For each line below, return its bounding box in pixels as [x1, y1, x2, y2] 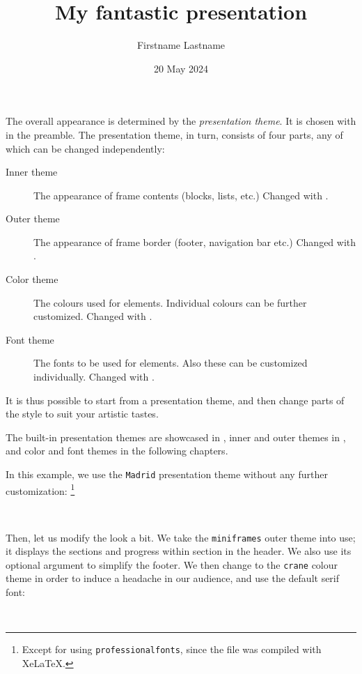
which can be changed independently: [6, 141, 165, 155]
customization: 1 [6, 481, 75, 498]
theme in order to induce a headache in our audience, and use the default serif [6, 571, 340, 585]
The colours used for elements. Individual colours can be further [33, 295, 307, 309]
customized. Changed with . [33, 309, 152, 323]
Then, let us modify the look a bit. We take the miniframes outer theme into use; [6, 530, 356, 544]
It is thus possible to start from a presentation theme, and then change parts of [6, 392, 345, 407]
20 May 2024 [153, 61, 209, 75]
